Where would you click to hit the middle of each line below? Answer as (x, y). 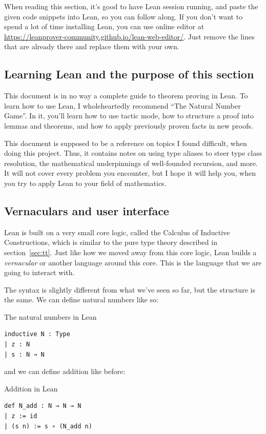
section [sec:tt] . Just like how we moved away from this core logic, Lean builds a (130, 252)
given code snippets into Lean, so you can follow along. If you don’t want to (124, 16)
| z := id (21, 416)
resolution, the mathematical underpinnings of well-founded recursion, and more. (131, 163)
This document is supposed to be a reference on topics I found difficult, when (126, 143)
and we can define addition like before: (65, 371)
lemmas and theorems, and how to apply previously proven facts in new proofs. (129, 125)
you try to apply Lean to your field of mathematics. (85, 183)
